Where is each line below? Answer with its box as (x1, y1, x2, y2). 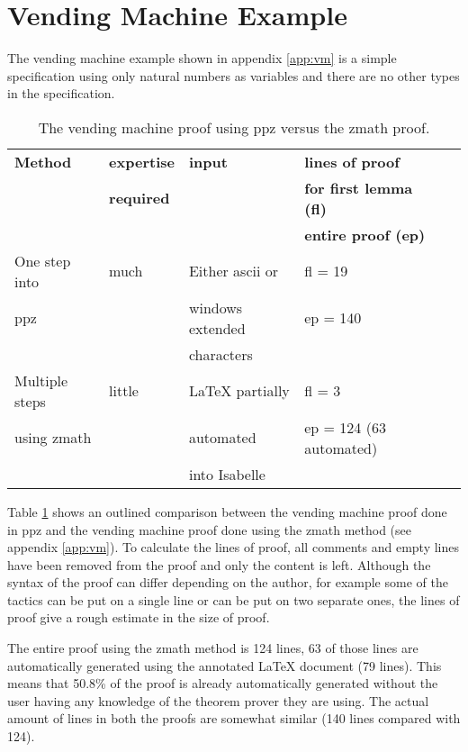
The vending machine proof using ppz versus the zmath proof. (38, 116, 430, 138)
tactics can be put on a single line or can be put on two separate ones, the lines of (7, 590, 460, 609)
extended (188, 317, 246, 339)
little (109, 380, 139, 402)
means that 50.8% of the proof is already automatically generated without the (7, 674, 438, 693)
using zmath (14, 427, 92, 448)
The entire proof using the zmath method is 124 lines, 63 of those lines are (7, 639, 418, 657)
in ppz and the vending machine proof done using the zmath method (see (7, 520, 412, 539)
